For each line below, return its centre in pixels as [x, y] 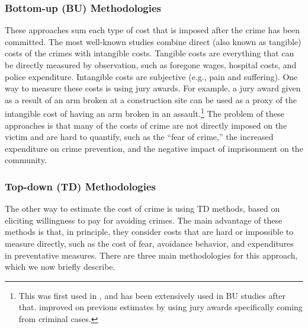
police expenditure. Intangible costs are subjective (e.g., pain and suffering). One [151, 76]
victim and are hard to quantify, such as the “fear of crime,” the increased [139, 137]
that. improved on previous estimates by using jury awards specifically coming [161, 307]
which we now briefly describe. [60, 267]
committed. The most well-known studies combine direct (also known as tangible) [153, 41]
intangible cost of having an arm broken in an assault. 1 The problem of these [145, 113]
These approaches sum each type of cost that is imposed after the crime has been [152, 30]
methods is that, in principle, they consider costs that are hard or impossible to [149, 232]
